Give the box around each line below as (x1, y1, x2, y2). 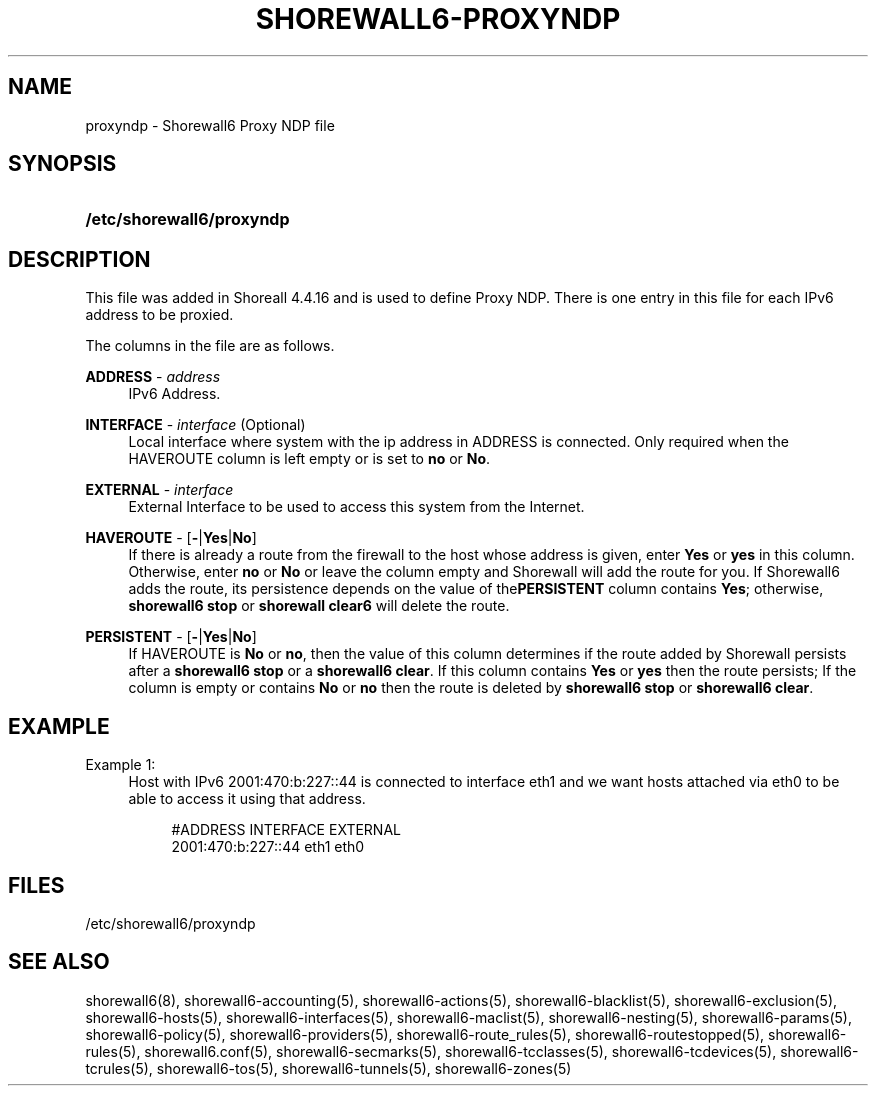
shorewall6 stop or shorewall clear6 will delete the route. (128, 597, 510, 615)
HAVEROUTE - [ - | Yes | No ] (85, 529, 257, 547)
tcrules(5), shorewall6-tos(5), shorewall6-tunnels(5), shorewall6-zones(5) (85, 1059, 572, 1077)
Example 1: (85, 756, 156, 774)
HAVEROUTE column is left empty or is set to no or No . (128, 450, 491, 468)
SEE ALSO (8, 949, 110, 975)
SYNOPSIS (8, 151, 117, 177)
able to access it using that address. (128, 790, 366, 808)
